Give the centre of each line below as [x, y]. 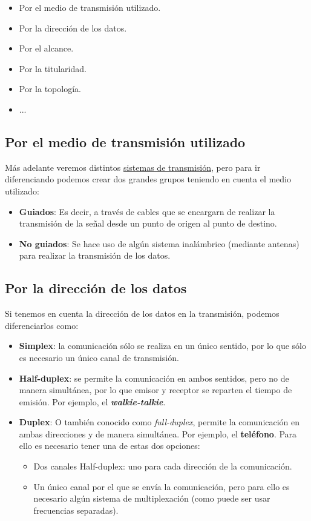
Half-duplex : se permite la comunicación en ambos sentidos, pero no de [154, 378]
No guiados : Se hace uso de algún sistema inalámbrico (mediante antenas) [159, 243]
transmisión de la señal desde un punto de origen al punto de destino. [148, 223]
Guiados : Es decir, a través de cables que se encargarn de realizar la [147, 211]
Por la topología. [50, 89]
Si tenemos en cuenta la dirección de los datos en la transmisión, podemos [142, 314]
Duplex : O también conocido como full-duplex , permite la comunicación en [159, 422]
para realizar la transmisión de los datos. [95, 255]
